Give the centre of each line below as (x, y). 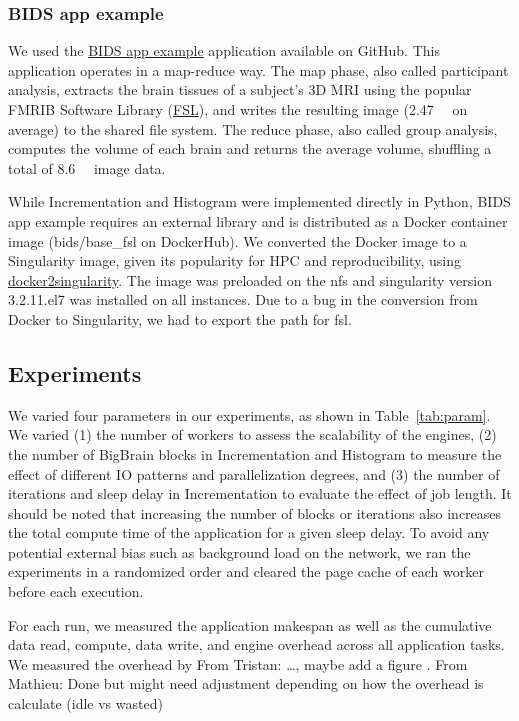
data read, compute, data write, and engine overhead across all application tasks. (256, 644)
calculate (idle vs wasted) (85, 703)
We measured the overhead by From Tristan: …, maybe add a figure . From (238, 663)
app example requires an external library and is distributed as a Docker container (258, 220)
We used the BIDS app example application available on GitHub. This (224, 50)
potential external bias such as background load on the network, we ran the (239, 551)
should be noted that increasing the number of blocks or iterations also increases (255, 512)
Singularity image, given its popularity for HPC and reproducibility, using (234, 260)
